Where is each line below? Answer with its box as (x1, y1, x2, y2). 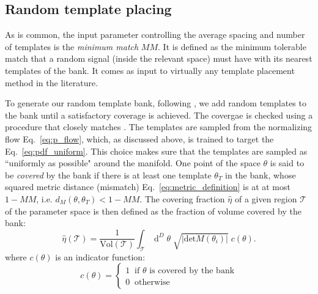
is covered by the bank (149, 266, 235, 276)
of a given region (234, 192, 297, 205)
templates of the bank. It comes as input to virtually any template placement (5, 64, 295, 76)
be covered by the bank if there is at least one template (5, 168, 212, 181)
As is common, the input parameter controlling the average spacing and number (5, 28, 305, 41)
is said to (270, 156, 305, 169)
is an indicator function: (55, 250, 146, 263)
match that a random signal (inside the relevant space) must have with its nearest (5, 52, 312, 65)
